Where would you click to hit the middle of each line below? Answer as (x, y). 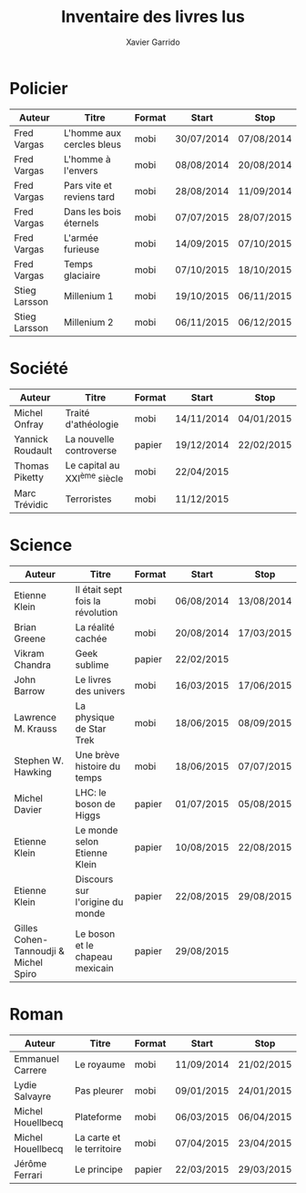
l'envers (81, 171)
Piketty (29, 478)
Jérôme (31, 1163)
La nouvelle (90, 439)
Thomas (31, 466)
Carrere (31, 1070)
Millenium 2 (88, 322)
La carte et (97, 1137)
